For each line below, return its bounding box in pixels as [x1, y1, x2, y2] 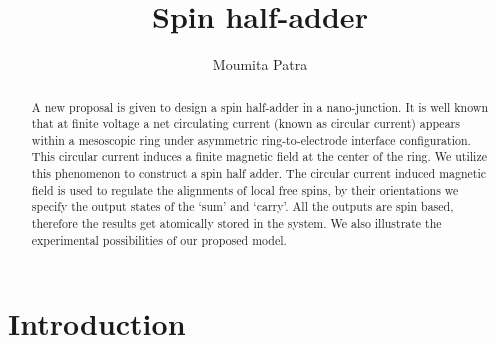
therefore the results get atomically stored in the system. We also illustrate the [31, 215, 442, 232]
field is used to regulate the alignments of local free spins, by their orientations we [31, 181, 459, 198]
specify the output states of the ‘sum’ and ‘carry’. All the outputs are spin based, [31, 198, 454, 215]
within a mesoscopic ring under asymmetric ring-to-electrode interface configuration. [31, 131, 471, 148]
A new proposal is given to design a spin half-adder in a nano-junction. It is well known [31, 98, 489, 115]
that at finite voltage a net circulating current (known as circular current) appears [31, 115, 460, 132]
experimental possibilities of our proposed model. [31, 231, 287, 248]
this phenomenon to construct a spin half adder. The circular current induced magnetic [31, 165, 487, 182]
